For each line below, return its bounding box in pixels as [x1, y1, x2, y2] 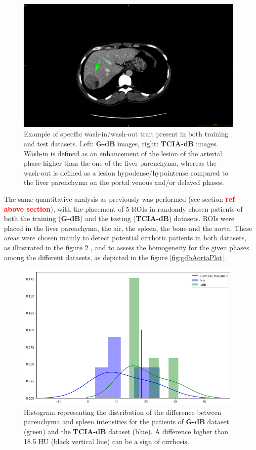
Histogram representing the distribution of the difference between [24, 406, 221, 417]
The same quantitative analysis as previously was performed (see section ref [4, 194, 235, 204]
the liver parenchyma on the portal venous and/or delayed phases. [24, 177, 224, 187]
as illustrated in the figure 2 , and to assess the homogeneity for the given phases [4, 242, 249, 252]
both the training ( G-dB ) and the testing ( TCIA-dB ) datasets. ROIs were [4, 213, 234, 224]
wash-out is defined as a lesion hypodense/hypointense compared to [24, 167, 228, 178]
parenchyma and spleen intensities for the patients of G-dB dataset [24, 416, 229, 427]
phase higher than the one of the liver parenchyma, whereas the [24, 158, 216, 168]
